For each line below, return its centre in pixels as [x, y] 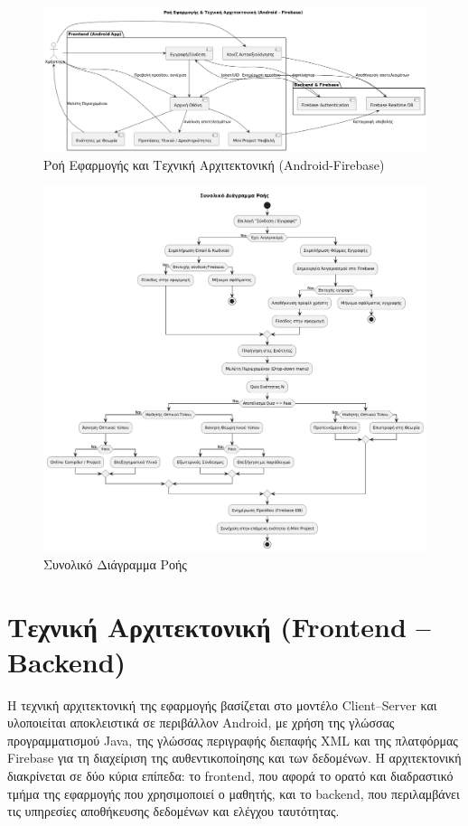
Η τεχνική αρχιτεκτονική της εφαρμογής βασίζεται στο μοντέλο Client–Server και [222, 704]
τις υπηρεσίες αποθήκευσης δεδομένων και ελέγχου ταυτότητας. [173, 811]
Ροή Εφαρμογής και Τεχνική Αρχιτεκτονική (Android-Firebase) [214, 164]
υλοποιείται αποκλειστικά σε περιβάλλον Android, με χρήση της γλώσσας [201, 723]
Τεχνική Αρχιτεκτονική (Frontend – [219, 626]
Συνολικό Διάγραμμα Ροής [115, 563]
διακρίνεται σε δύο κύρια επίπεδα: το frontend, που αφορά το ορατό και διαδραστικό [230, 775]
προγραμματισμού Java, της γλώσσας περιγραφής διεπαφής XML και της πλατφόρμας [233, 740]
